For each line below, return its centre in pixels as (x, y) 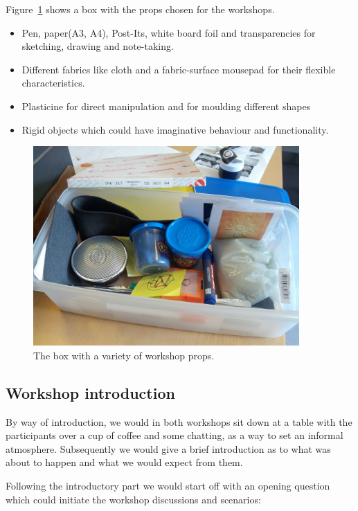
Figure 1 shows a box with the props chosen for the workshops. (140, 9)
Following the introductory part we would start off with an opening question (168, 485)
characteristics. (53, 83)
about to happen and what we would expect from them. (124, 462)
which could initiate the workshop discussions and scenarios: (133, 499)
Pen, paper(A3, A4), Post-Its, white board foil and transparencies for (169, 32)
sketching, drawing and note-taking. (98, 46)
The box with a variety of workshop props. (124, 355)
